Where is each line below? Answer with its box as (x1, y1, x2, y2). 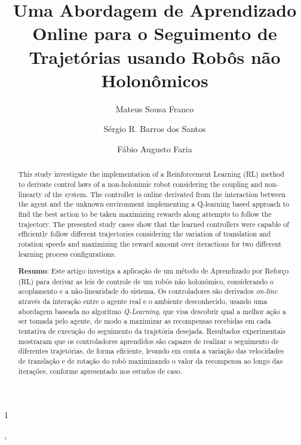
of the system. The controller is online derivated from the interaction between (44, 189, 286, 199)
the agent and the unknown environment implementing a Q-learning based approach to (18, 199, 290, 209)
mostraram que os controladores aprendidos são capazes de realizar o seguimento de (18, 336, 279, 346)
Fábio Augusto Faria (117, 142, 192, 155)
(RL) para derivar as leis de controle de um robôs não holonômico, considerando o (18, 276, 274, 286)
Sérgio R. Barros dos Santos (103, 122, 206, 135)
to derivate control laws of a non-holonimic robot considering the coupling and (18, 179, 263, 189)
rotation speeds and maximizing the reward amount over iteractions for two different (18, 238, 282, 248)
